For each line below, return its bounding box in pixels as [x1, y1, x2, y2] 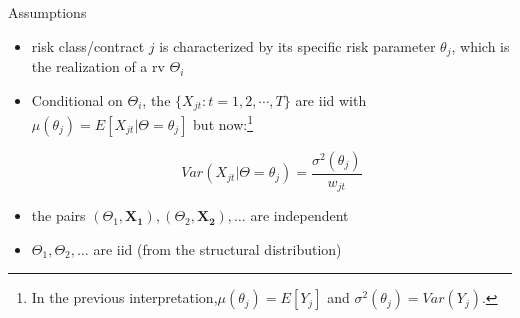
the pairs [31, 205, 86, 226]
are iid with [295, 89, 367, 110]
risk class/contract [31, 35, 145, 56]
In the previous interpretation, [31, 287, 218, 308]
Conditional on [31, 89, 123, 110]
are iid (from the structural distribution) [93, 238, 342, 259]
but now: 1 [193, 111, 253, 134]
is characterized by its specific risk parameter [159, 35, 436, 56]
